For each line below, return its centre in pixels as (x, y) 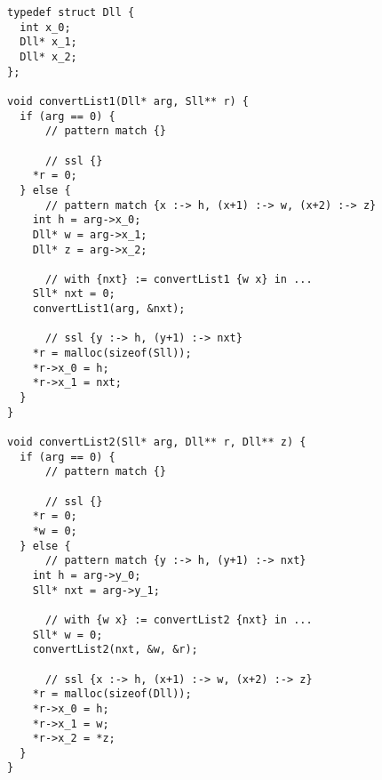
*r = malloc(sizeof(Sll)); (112, 354)
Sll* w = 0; (68, 635)
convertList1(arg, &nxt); (109, 309)
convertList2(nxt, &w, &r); (115, 650)
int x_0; (45, 27)
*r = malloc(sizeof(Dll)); (112, 694)
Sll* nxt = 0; (74, 294)
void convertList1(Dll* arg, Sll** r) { (128, 101)
